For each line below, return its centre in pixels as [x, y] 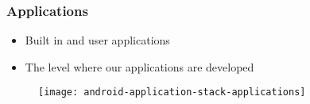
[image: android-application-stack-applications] [172, 92]
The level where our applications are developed [139, 66]
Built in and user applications [97, 40]
